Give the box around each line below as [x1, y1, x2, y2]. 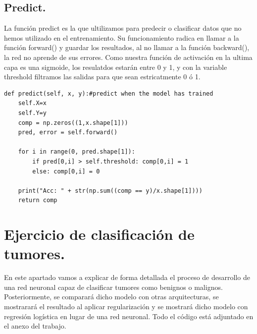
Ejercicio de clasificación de [4, 224, 195, 244]
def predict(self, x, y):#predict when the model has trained [4, 90, 213, 97]
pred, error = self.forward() [18, 129, 118, 136]
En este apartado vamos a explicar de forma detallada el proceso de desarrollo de [4, 272, 250, 282]
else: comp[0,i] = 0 [32, 167, 100, 175]
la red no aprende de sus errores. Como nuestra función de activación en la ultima [4, 52, 253, 62]
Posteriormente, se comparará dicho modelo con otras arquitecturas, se [4, 291, 219, 302]
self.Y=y [18, 109, 47, 116]
